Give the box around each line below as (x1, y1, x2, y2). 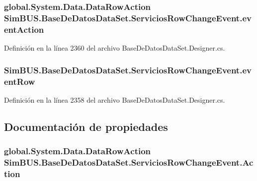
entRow (4, 75, 35, 87)
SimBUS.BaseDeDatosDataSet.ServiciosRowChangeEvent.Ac (4, 156, 254, 169)
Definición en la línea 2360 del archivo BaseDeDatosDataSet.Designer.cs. (4, 43, 225, 53)
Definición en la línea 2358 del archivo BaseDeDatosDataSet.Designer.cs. (4, 94, 225, 105)
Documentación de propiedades (4, 119, 168, 134)
